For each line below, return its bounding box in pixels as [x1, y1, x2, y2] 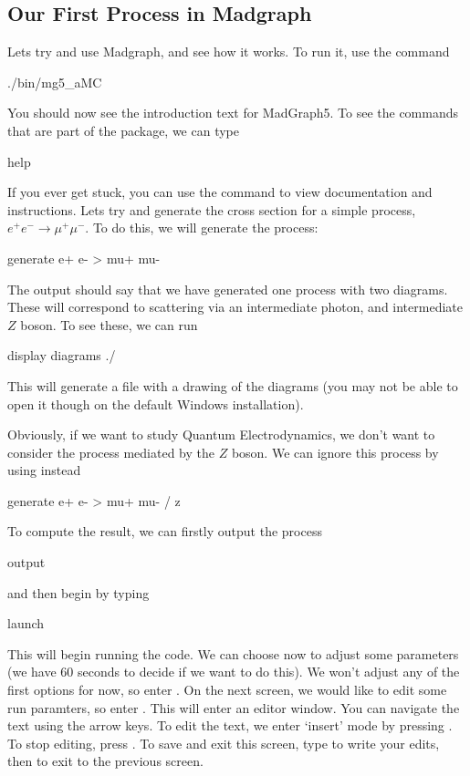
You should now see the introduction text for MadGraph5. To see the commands [7, 103, 459, 122]
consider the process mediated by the [7, 442, 215, 461]
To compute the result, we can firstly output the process [7, 522, 322, 541]
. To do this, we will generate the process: [85, 218, 319, 237]
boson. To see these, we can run [20, 315, 198, 334]
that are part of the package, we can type [7, 120, 240, 140]
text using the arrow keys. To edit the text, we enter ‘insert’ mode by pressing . [7, 716, 453, 735]
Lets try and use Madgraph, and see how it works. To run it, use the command [7, 42, 450, 61]
